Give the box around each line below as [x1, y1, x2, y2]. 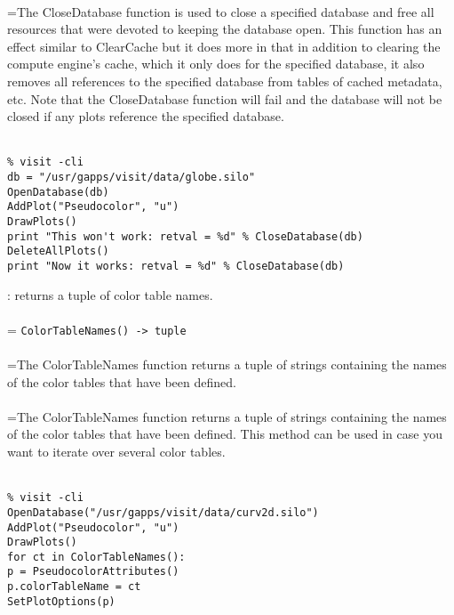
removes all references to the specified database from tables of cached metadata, [7, 71, 442, 90]
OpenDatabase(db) [7, 185, 109, 198]
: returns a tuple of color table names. [7, 285, 213, 303]
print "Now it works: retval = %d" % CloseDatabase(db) [7, 259, 345, 272]
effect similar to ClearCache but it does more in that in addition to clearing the [7, 36, 441, 55]
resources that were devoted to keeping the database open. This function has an [7, 20, 442, 38]
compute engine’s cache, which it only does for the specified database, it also [7, 54, 425, 73]
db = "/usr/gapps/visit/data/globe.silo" [7, 171, 256, 183]
